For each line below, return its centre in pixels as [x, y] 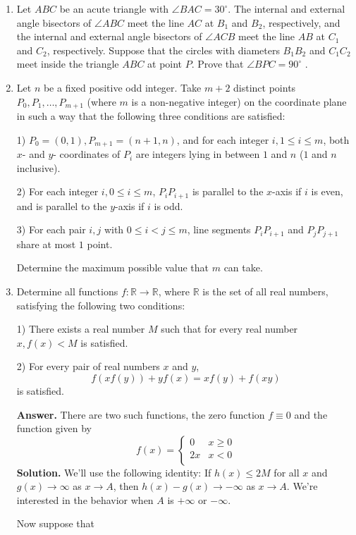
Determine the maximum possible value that [112, 267]
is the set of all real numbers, [265, 291]
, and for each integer [223, 139]
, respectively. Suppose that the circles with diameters [163, 50]
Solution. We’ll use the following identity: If [114, 472]
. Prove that [217, 64]
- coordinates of [87, 154]
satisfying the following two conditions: [101, 305]
